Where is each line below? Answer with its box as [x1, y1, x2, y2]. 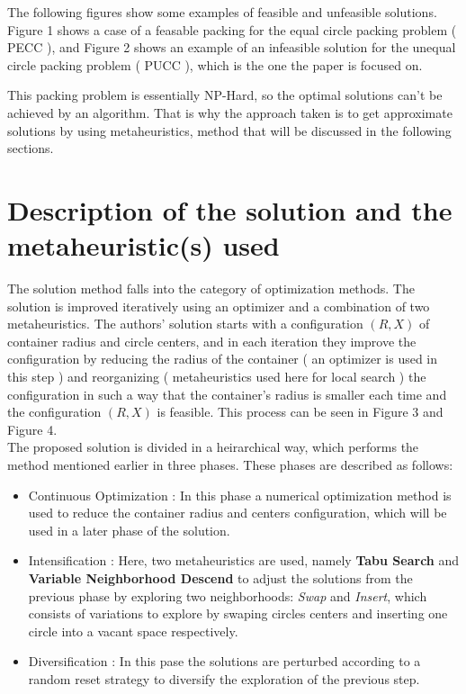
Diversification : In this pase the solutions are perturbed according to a [28, 652, 421, 671]
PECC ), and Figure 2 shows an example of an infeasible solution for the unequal [7, 38, 456, 57]
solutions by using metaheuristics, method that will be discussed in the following [7, 121, 452, 140]
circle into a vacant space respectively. [28, 621, 238, 640]
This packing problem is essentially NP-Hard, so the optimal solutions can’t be [7, 86, 443, 104]
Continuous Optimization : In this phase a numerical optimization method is [28, 485, 452, 504]
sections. [7, 139, 54, 158]
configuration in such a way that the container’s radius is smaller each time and [7, 384, 447, 403]
